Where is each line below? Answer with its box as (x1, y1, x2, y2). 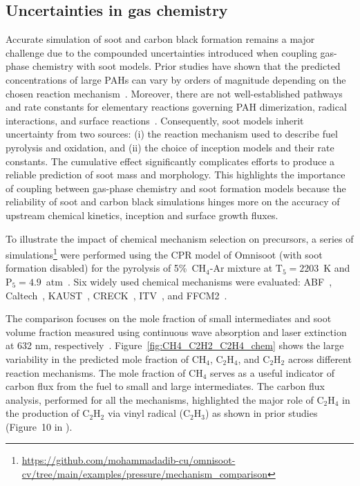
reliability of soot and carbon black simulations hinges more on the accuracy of (6, 194, 340, 209)
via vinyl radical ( (107, 406, 183, 420)
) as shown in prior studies (205, 406, 318, 420)
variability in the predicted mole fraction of (6, 351, 189, 366)
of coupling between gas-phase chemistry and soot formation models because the (6, 180, 346, 195)
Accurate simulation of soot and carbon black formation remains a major (6, 32, 315, 46)
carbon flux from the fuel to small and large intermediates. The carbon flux (6, 379, 325, 393)
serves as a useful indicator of (210, 365, 335, 380)
